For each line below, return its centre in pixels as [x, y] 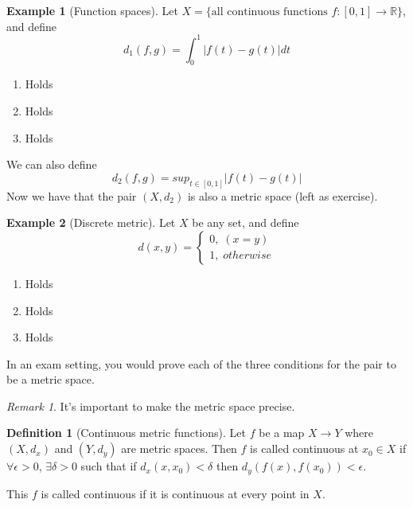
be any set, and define [245, 222]
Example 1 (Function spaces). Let [92, 10]
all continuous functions [269, 12]
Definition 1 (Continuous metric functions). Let [127, 433]
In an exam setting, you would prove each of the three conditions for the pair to [201, 363]
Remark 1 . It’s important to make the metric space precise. [151, 406]
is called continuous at [304, 448]
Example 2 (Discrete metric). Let [91, 222]
